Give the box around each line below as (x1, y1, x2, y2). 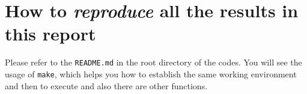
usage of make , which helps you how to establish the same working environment (5, 67, 297, 80)
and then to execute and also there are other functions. (5, 79, 208, 92)
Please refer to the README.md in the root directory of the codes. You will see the (5, 56, 302, 68)
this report (5, 21, 96, 46)
